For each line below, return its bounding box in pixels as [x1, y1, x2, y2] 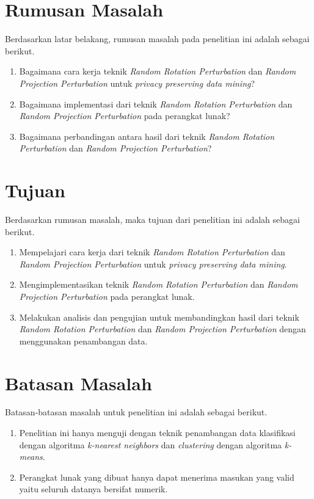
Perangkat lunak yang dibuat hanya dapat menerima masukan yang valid [19, 470, 294, 483]
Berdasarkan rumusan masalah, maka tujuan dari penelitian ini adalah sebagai [5, 213, 300, 225]
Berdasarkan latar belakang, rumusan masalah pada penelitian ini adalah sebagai [5, 32, 310, 45]
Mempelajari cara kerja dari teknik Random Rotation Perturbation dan [19, 246, 285, 258]
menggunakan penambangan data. [19, 334, 148, 347]
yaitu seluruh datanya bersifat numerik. [19, 483, 168, 495]
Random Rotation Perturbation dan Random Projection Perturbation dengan [19, 322, 306, 335]
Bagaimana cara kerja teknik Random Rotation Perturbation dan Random [19, 65, 296, 78]
